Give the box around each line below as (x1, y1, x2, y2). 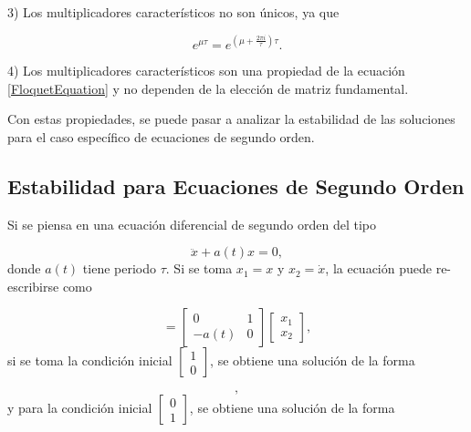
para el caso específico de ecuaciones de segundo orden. (7, 127, 315, 146)
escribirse (7, 276, 59, 295)
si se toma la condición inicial (7, 351, 173, 370)
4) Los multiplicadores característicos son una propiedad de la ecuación (7, 61, 405, 80)
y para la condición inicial (7, 398, 152, 417)
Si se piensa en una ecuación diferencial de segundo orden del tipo (7, 214, 376, 233)
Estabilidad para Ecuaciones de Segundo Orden (7, 171, 465, 200)
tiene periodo (82, 259, 156, 278)
